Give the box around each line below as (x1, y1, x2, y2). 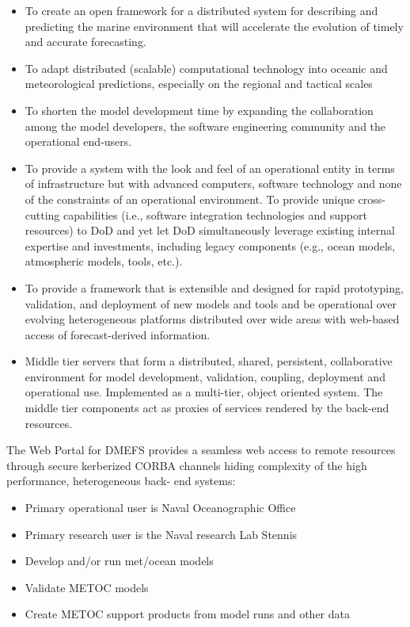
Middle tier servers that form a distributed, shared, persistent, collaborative (25, 353, 393, 369)
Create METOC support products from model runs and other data (25, 606, 350, 622)
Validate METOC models (25, 579, 149, 595)
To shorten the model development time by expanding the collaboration (25, 101, 374, 118)
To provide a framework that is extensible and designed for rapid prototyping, (25, 279, 404, 296)
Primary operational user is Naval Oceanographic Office (25, 499, 296, 516)
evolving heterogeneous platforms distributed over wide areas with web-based (25, 311, 400, 327)
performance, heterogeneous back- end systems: (6, 472, 236, 489)
